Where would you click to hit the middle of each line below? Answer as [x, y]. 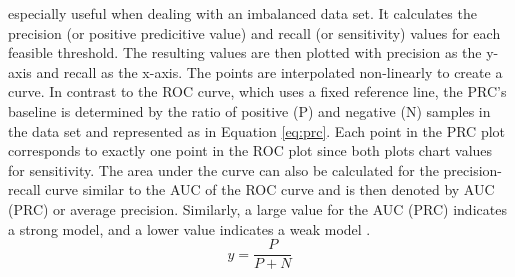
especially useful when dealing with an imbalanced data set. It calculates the [242, 13]
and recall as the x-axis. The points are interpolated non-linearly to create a [269, 71]
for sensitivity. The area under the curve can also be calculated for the [223, 169]
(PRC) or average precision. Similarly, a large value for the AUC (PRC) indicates [257, 208]
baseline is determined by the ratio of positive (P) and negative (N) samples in [249, 110]
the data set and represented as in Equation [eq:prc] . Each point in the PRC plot [257, 130]
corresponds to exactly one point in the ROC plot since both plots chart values [250, 150]
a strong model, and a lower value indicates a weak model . [189, 228]
